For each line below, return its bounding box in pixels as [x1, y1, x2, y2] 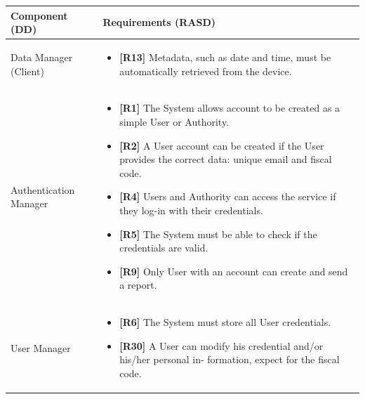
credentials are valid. [119, 240, 208, 255]
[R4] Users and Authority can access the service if [119, 189, 336, 204]
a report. [119, 277, 157, 292]
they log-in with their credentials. [119, 202, 263, 217]
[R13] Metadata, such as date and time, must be [119, 49, 331, 64]
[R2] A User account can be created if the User [119, 138, 324, 152]
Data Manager [11, 49, 73, 64]
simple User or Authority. [119, 114, 230, 129]
